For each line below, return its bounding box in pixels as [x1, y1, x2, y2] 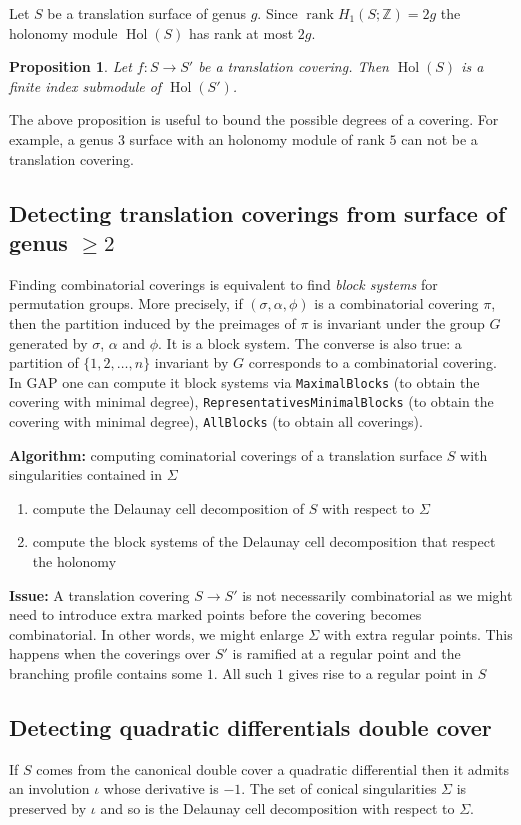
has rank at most [189, 22, 294, 43]
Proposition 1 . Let [9, 56, 132, 77]
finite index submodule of [9, 75, 162, 96]
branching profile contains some [9, 663, 203, 684]
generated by [9, 332, 88, 353]
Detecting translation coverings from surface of [9, 197, 506, 228]
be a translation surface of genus [47, 3, 246, 23]
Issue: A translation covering [9, 584, 190, 605]
